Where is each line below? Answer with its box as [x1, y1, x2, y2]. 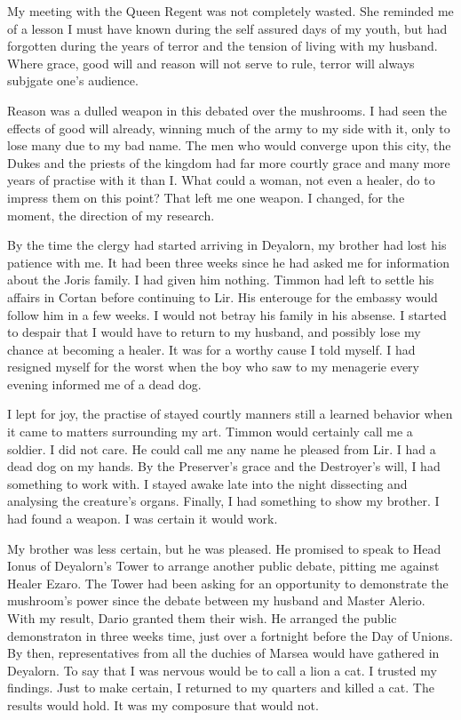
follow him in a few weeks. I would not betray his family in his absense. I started [7, 305, 447, 324]
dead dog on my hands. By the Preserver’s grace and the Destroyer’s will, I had [7, 457, 441, 476]
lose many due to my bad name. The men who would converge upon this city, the [7, 136, 451, 155]
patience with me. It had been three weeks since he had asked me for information [7, 252, 450, 271]
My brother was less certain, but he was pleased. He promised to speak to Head [7, 539, 441, 557]
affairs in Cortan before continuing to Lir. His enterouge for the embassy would [7, 287, 438, 306]
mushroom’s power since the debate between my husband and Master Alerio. [7, 591, 425, 610]
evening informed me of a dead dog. [7, 374, 202, 393]
